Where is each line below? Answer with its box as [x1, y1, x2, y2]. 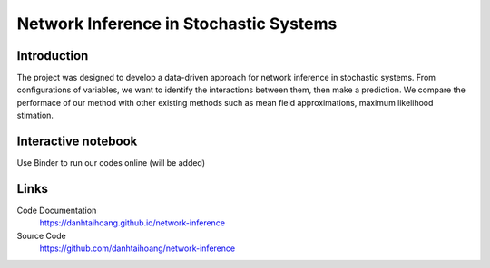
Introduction [16, 48, 89, 63]
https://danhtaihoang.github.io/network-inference [39, 217, 226, 228]
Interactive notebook [16, 134, 138, 149]
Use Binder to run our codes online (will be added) [16, 158, 206, 168]
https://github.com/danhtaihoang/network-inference [39, 243, 236, 254]
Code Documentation [16, 205, 97, 216]
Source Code [16, 230, 67, 241]
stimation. [16, 110, 54, 121]
